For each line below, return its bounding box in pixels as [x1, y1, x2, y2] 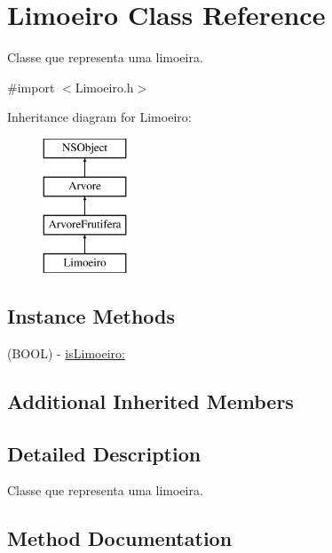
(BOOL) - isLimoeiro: [7, 343, 125, 362]
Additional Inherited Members [7, 387, 294, 414]
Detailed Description [7, 439, 202, 467]
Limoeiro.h [75, 77, 134, 96]
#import [7, 77, 55, 96]
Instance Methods [7, 302, 175, 330]
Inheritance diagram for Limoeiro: [7, 108, 192, 126]
